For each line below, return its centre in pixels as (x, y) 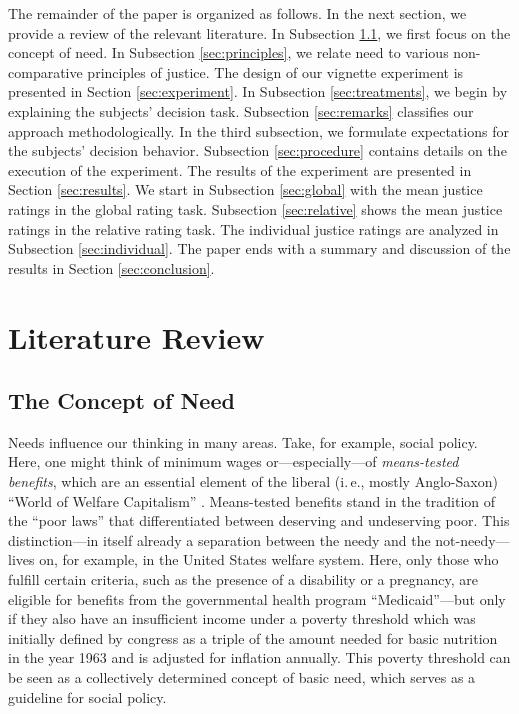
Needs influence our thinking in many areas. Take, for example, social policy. (243, 441)
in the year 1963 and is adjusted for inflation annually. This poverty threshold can (259, 657)
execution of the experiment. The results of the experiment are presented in (240, 169)
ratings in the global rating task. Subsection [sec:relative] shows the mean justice (255, 208)
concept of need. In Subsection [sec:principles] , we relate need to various (228, 52)
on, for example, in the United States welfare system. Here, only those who (269, 559)
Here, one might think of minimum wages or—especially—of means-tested (233, 461)
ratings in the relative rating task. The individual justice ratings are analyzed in (253, 228)
